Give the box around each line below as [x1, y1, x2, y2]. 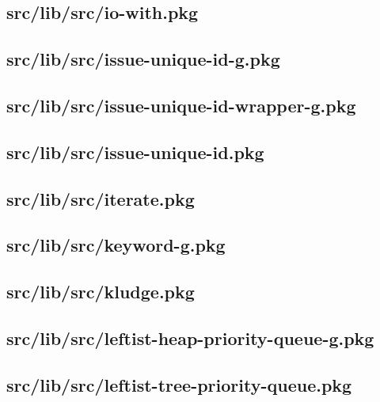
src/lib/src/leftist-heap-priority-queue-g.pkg [6, 325, 374, 350]
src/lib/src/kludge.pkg [6, 279, 195, 304]
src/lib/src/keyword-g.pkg [6, 233, 226, 257]
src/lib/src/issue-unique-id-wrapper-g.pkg [6, 93, 356, 117]
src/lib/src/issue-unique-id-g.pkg [6, 47, 280, 71]
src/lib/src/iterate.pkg [6, 186, 195, 210]
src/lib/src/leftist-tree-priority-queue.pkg [6, 372, 352, 396]
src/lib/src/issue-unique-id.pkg [6, 139, 264, 164]
